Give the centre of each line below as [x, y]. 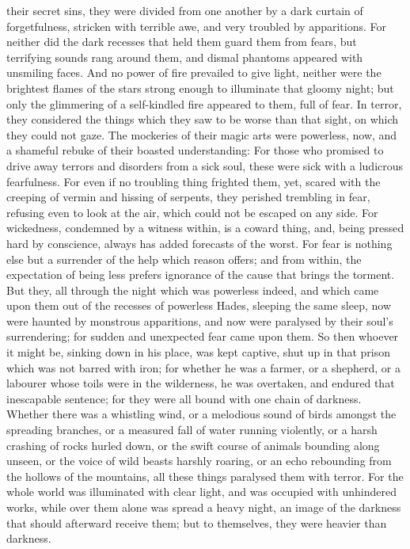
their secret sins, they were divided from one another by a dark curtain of [185, 10]
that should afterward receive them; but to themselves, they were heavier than [197, 522]
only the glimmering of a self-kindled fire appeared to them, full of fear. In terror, [204, 103]
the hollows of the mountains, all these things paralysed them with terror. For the [205, 476]
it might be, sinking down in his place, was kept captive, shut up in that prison [199, 352]
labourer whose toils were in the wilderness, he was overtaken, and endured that [201, 383]
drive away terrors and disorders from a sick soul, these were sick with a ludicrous [205, 165]
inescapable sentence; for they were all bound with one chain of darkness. [184, 398]
